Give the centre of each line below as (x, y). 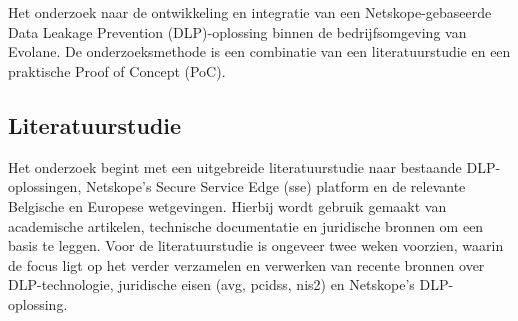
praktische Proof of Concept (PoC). (117, 70)
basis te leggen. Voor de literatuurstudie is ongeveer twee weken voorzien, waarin (256, 245)
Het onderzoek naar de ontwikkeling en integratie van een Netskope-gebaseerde (250, 12)
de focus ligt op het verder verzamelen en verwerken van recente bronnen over (246, 264)
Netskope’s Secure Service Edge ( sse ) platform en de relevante (275, 186)
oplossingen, (45, 186)
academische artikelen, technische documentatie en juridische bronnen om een (246, 225)
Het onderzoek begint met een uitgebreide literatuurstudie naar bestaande (235, 166)
